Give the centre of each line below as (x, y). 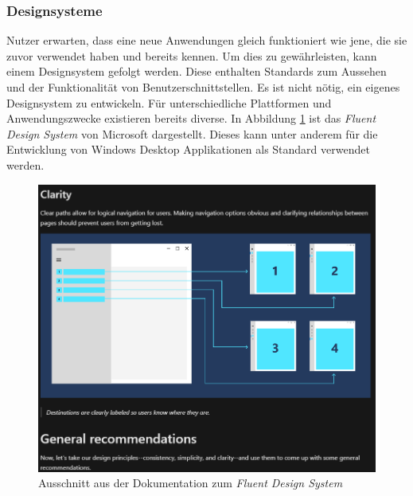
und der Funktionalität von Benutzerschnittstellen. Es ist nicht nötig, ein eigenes (203, 87)
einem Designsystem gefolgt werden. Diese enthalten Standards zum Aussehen (197, 71)
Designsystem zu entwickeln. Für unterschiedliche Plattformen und (169, 102)
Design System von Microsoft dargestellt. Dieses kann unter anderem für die (192, 133)
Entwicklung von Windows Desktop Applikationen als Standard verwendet (188, 149)
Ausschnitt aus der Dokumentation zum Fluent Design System (191, 483)
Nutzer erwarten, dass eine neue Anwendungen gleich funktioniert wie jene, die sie (207, 40)
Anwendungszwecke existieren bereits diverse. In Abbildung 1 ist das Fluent (191, 118)
